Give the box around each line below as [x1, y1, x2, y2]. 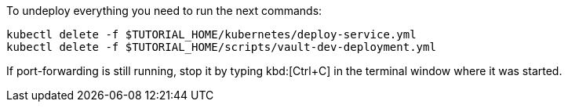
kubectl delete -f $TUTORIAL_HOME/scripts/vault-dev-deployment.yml [6, 41, 436, 53]
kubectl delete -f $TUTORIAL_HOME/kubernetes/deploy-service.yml [6, 28, 417, 41]
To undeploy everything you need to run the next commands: [6, 4, 322, 17]
